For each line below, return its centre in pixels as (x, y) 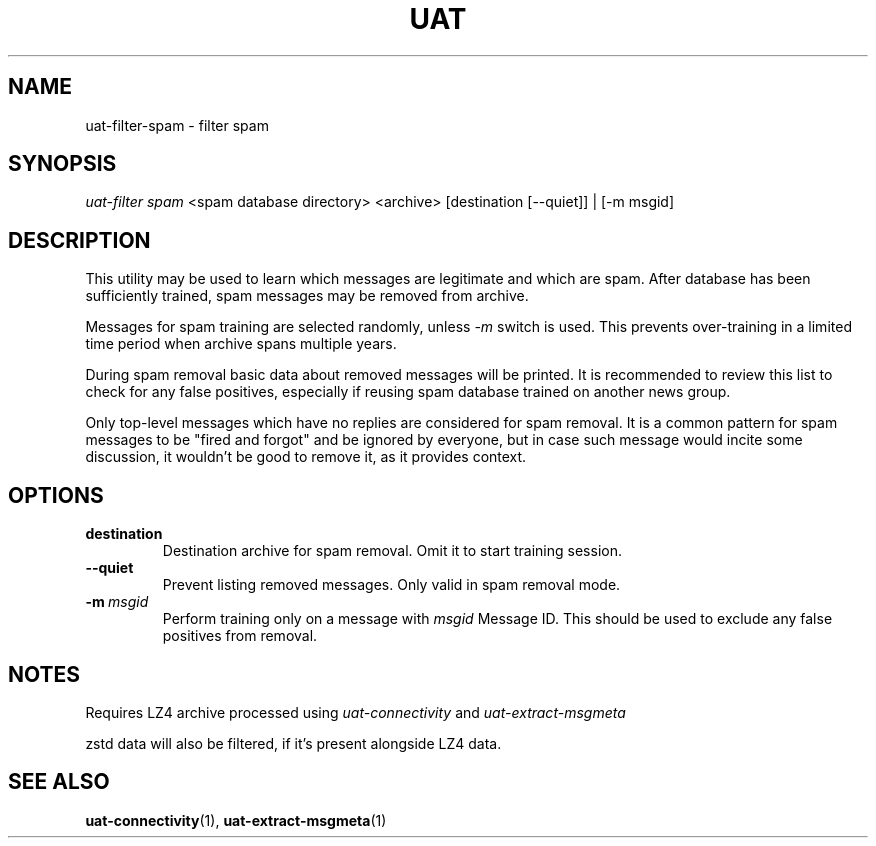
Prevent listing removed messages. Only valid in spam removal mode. (391, 585)
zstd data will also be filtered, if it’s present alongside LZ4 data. (293, 743)
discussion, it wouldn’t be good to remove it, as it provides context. (306, 457)
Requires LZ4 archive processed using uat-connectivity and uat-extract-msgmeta (355, 712)
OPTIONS (56, 495)
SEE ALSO (59, 782)
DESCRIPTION (79, 240)
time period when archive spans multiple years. (241, 344)
